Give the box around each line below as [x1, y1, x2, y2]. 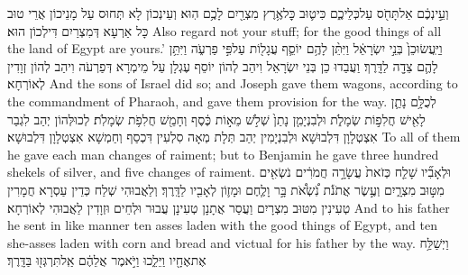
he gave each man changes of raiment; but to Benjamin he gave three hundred [7, 144, 439, 163]
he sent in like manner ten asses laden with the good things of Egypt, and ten [7, 215, 438, 234]
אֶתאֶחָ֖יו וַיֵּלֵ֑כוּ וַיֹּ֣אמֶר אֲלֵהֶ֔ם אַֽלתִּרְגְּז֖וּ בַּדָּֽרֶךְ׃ [7, 251, 206, 270]
